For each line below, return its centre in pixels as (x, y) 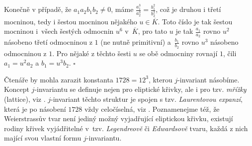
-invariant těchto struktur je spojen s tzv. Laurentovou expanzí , (147, 99)
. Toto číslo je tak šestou (195, 21)
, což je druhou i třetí (188, 9)
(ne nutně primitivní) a (136, 42)
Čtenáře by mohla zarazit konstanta (59, 79)
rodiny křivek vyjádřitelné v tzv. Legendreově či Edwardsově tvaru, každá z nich (126, 128)
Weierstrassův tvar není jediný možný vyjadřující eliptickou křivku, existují (119, 118)
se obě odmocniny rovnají (178, 53)
